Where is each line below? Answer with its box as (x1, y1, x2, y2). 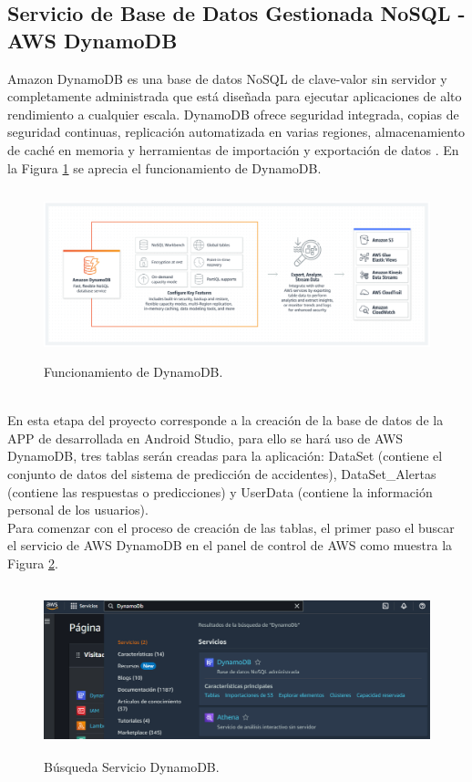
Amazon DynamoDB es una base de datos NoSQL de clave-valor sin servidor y (7, 68, 447, 88)
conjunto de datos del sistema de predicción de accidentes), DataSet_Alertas (7, 464, 436, 483)
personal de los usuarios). (7, 500, 149, 519)
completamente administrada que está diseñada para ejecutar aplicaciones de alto (7, 87, 462, 106)
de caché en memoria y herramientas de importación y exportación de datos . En (7, 140, 459, 159)
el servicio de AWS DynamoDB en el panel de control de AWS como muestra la (7, 536, 453, 555)
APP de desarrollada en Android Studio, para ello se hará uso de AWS (7, 428, 404, 447)
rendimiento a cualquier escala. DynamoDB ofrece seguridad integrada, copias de (7, 104, 459, 123)
